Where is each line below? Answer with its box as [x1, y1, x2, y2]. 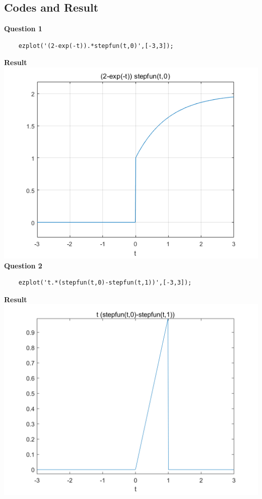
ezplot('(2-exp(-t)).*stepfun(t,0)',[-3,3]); [18, 42, 174, 49]
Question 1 [4, 23, 42, 34]
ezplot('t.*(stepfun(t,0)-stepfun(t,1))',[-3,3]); [18, 279, 192, 287]
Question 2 [4, 260, 42, 270]
